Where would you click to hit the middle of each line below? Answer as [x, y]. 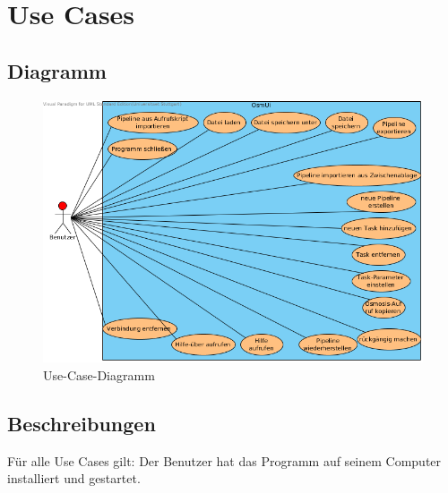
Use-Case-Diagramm [99, 374]
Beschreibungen [82, 423]
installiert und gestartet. [74, 478]
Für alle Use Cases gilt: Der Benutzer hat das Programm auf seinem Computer [224, 460]
